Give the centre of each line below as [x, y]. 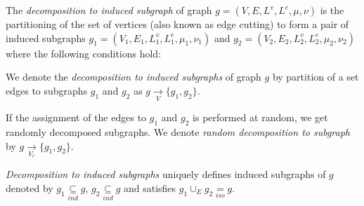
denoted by [30, 187]
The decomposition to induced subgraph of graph [109, 10]
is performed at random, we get [260, 117]
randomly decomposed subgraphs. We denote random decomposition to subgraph [178, 131]
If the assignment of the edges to [76, 117]
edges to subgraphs [47, 90]
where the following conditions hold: [84, 53]
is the [332, 10]
